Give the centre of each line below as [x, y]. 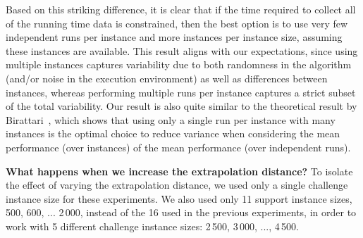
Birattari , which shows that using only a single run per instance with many [171, 119]
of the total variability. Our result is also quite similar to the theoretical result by [181, 106]
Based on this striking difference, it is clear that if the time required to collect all [181, 9]
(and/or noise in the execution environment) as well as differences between [167, 78]
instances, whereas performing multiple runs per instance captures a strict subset [181, 92]
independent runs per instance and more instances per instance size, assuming [174, 37]
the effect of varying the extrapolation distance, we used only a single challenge [177, 185]
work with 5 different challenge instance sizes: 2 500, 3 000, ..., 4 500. [152, 226]
